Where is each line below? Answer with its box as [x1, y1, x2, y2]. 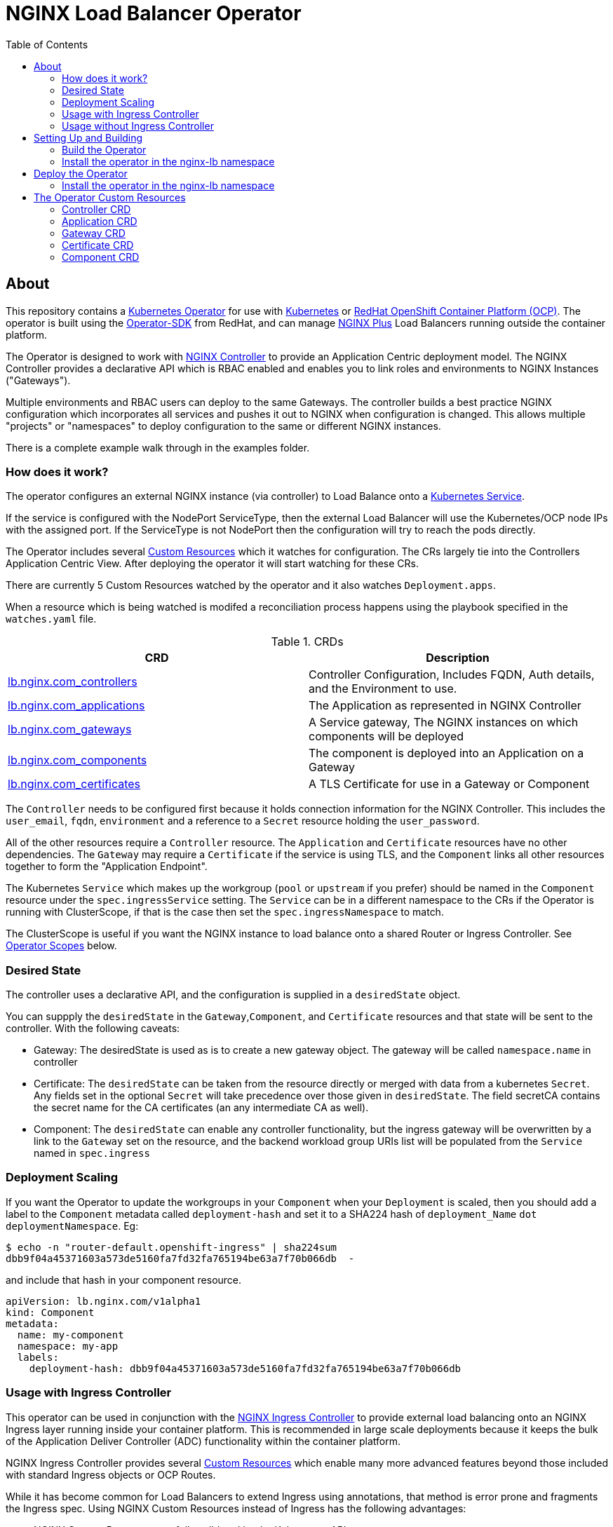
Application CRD [62, 215, 137, 227]
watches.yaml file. [6, 613, 97, 625]
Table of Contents [6, 38, 88, 50]
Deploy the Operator [34, 167, 128, 179]
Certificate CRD [62, 238, 134, 251]
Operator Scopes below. [6, 939, 117, 952]
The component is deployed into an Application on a [309, 746, 584, 761]
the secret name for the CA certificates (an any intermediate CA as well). [34, 1101, 369, 1114]
